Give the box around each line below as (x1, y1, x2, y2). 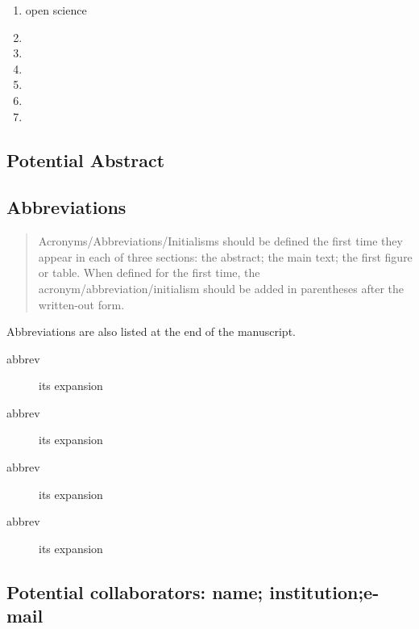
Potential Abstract (6, 147, 165, 172)
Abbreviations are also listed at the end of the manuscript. (6, 323, 296, 340)
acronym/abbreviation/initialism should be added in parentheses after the (38, 279, 404, 296)
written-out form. (38, 296, 125, 312)
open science (25, 2, 87, 18)
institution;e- (269, 579, 380, 604)
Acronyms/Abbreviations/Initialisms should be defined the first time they (38, 233, 403, 250)
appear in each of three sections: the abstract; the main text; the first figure (38, 248, 413, 265)
